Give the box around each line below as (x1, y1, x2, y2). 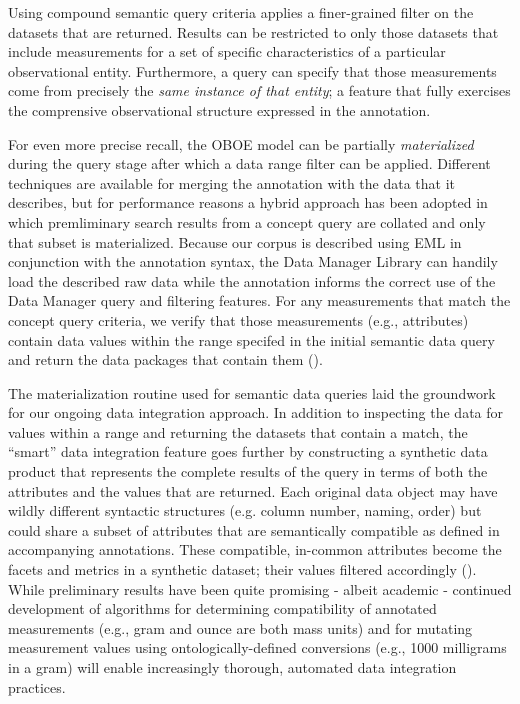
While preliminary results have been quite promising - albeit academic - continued (8, 578, 512, 599)
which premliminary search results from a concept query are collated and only (8, 211, 486, 232)
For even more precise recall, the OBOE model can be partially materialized (8, 133, 474, 154)
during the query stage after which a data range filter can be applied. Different (8, 153, 491, 174)
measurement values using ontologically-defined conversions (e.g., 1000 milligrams (8, 637, 507, 658)
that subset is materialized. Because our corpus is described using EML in (8, 231, 462, 252)
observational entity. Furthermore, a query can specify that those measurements (8, 60, 497, 81)
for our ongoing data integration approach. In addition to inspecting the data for (8, 402, 504, 423)
